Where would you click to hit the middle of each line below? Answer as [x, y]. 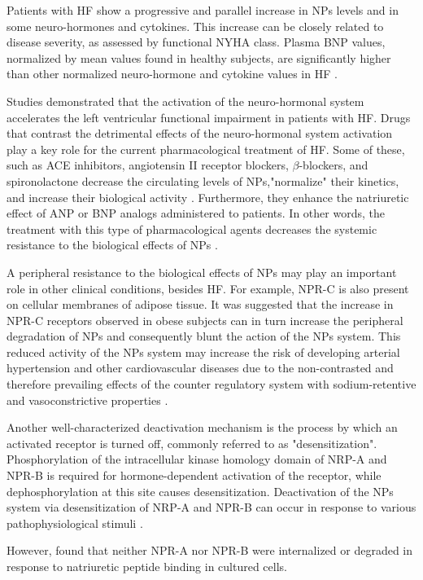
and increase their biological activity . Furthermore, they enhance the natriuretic [208, 197]
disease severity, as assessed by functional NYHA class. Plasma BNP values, [196, 42]
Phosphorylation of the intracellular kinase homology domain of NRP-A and [197, 459]
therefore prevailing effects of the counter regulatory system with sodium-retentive [211, 384]
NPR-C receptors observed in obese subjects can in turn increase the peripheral [205, 320]
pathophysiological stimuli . [75, 523]
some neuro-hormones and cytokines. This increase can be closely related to [195, 26]
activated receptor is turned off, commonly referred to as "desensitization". [192, 443]
